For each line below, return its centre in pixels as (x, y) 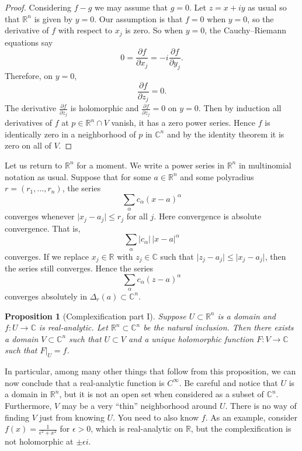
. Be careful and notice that (228, 382)
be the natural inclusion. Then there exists (218, 327)
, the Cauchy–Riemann (246, 30)
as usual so (267, 7)
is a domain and (247, 316)
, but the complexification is (241, 428)
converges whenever (40, 216)
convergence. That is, (43, 228)
